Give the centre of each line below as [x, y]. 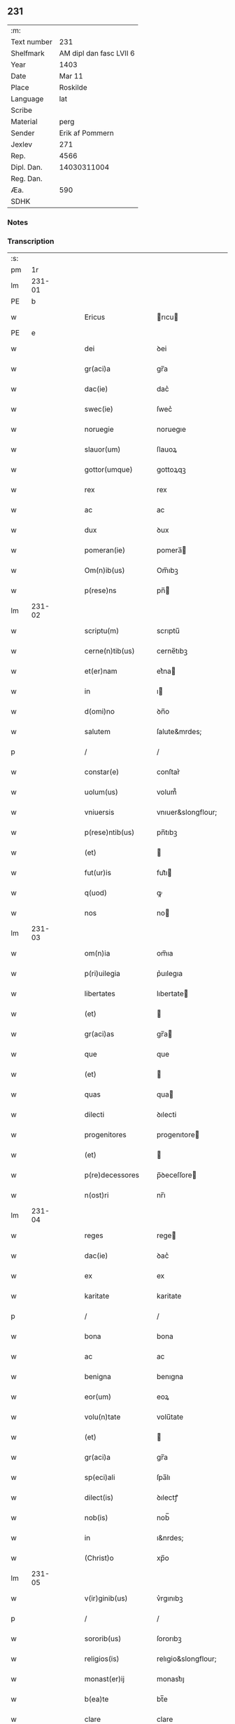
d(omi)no [100, 712]
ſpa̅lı [163, 1477]
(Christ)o [99, 1558]
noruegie [99, 429]
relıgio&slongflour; [186, 1659]
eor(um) [98, 1397]
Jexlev [22, 144]
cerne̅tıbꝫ [172, 651]
